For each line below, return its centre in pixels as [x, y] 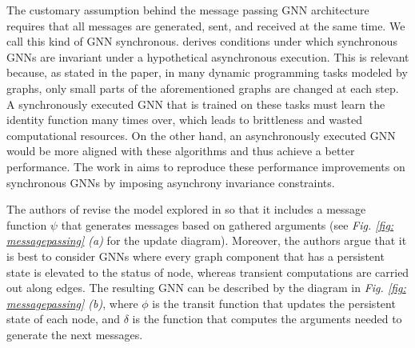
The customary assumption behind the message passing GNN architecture [188, 10]
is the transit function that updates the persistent [274, 303]
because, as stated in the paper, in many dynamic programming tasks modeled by [207, 72]
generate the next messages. [75, 334]
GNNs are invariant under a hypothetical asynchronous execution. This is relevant [208, 56]
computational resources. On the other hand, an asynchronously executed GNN [201, 135]
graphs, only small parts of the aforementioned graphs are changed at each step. [203, 88]
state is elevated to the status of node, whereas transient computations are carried [208, 272]
